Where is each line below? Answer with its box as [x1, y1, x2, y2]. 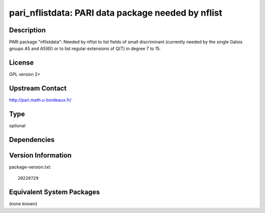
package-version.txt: [9, 164, 52, 170]
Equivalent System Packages [9, 188, 100, 196]
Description [9, 26, 46, 34]
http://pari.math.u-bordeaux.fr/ [9, 97, 72, 103]
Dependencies [9, 135, 55, 144]
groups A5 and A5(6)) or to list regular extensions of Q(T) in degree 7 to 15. [9, 46, 161, 51]
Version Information [9, 151, 72, 159]
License [9, 59, 34, 67]
